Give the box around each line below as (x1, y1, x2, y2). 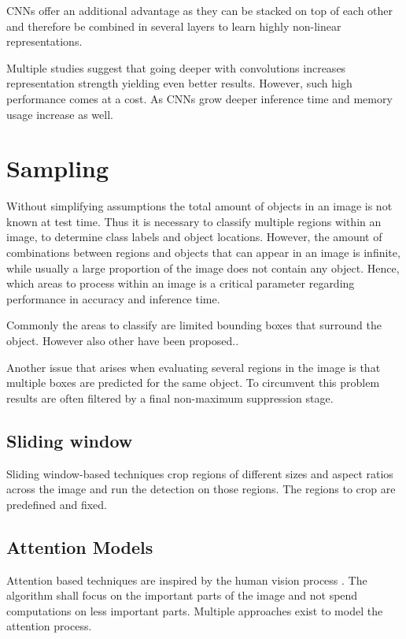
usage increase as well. (6, 106, 113, 122)
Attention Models (6, 534, 153, 559)
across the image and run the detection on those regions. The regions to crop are (6, 481, 396, 497)
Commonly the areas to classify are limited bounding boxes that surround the (6, 317, 382, 333)
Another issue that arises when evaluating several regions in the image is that (6, 359, 381, 375)
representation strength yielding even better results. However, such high (6, 75, 352, 91)
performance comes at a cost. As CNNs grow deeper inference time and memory (6, 90, 393, 106)
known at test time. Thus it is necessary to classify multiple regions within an (6, 213, 382, 229)
